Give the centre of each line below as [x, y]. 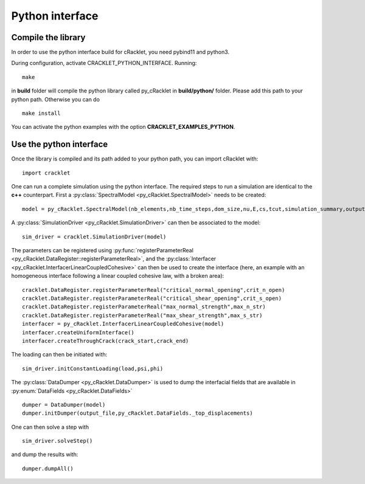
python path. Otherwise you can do [56, 99]
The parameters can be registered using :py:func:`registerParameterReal [103, 251]
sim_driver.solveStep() [57, 441]
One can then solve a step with [50, 427]
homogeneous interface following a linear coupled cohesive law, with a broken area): [118, 276]
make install [41, 113]
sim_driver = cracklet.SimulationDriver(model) [94, 237]
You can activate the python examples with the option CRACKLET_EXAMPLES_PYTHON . [123, 127]
